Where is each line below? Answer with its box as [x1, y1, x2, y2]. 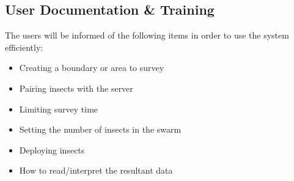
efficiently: [5, 40, 43, 53]
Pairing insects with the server [19, 81, 133, 94]
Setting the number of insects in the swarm [19, 123, 182, 136]
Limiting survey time [19, 102, 98, 115]
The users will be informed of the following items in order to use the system [5, 29, 289, 42]
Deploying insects [19, 143, 85, 156]
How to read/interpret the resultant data [19, 164, 173, 177]
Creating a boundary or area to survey [19, 61, 164, 74]
